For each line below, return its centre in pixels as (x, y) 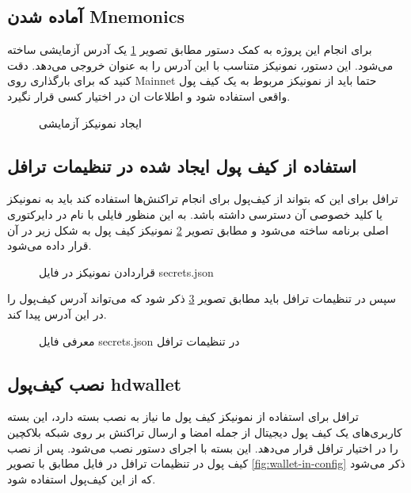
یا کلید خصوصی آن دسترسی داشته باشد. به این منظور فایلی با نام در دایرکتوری (195, 214)
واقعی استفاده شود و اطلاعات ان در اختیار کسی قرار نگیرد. (149, 96)
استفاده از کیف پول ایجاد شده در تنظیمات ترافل (182, 165)
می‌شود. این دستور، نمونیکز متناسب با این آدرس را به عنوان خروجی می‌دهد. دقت (200, 65)
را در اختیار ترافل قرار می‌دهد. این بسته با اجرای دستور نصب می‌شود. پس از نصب (203, 447)
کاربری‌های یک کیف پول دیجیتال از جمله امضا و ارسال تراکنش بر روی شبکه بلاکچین (205, 432)
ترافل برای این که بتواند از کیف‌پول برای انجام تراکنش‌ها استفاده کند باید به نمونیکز (203, 199)
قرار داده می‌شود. (49, 245)
